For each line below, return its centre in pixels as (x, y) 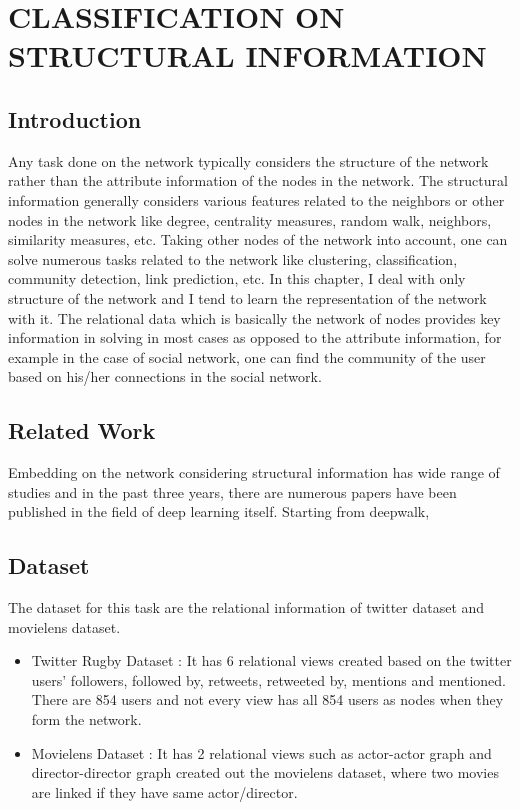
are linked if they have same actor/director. (164, 791)
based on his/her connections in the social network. (165, 376)
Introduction (75, 118)
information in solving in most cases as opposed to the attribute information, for (255, 337)
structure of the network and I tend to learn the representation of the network (247, 297)
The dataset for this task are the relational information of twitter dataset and (246, 607)
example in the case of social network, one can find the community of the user (247, 356)
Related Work (82, 430)
